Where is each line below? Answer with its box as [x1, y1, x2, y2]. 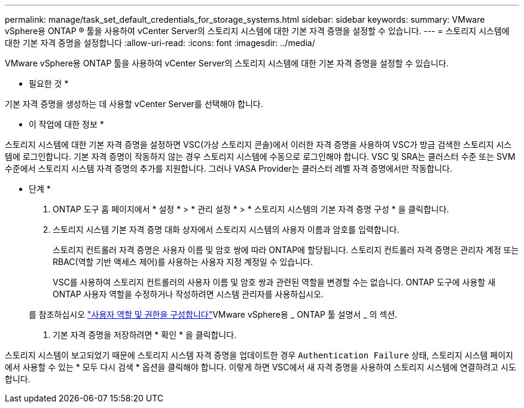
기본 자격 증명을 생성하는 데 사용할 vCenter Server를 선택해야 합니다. [5, 99, 263, 109]
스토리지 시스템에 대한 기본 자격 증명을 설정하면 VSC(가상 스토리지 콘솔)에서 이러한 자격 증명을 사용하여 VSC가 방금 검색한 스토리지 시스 [5, 139, 512, 150]
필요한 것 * [29, 78, 69, 89]
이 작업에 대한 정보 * [29, 119, 104, 129]
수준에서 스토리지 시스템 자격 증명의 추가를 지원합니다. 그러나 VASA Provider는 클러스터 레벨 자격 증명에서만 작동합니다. [5, 163, 453, 173]
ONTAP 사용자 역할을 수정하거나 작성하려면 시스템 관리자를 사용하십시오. [53, 289, 324, 299]
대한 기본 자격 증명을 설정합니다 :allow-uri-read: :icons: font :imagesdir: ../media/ [5, 38, 315, 48]
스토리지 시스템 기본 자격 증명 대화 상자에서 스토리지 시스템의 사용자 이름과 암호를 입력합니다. [53, 224, 400, 235]
